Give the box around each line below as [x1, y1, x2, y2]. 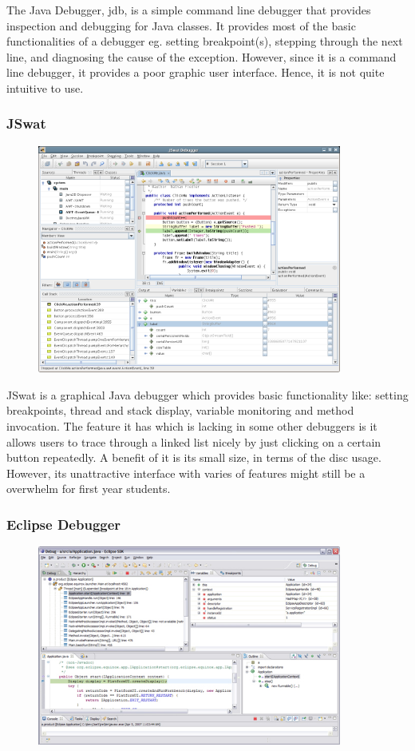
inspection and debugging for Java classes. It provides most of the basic [6, 17, 356, 34]
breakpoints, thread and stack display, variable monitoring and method [6, 402, 354, 419]
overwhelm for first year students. [6, 480, 171, 497]
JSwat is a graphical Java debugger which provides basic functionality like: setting [6, 386, 409, 403]
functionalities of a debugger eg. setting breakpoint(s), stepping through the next [6, 33, 403, 50]
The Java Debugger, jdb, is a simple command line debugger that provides [6, 2, 371, 18]
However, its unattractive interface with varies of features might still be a [6, 464, 366, 481]
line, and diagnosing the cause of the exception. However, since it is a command [6, 48, 397, 65]
